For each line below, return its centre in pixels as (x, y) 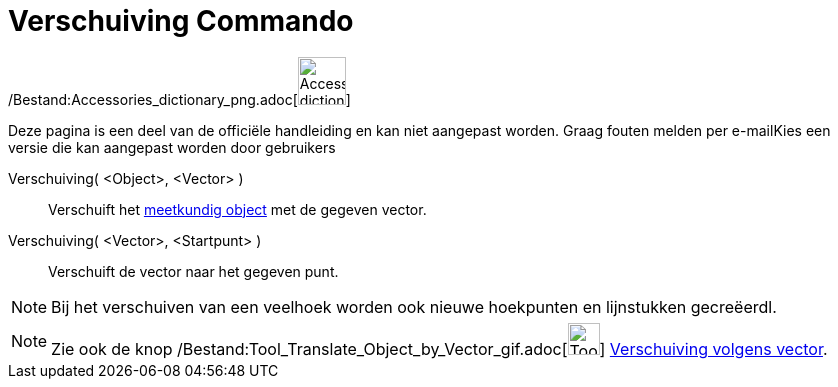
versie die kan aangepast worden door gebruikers (172, 147)
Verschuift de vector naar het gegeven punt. (193, 271)
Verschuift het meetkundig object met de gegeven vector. (237, 209)
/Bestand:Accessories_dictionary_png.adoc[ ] (179, 99)
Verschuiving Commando (181, 21)
